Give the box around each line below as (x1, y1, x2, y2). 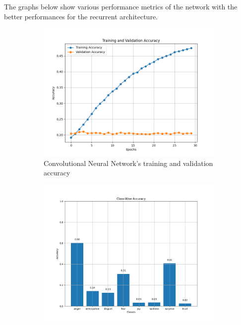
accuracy (44, 167, 70, 178)
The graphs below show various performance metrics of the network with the (4, 1, 238, 11)
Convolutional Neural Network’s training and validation (44, 158, 213, 168)
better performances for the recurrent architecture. (4, 11, 158, 21)
